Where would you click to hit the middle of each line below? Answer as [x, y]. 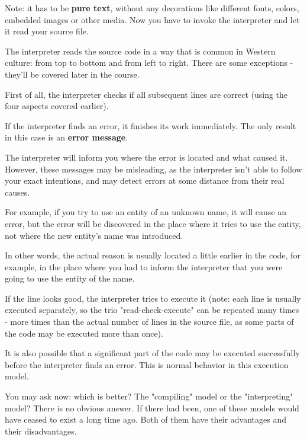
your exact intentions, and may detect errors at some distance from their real [145, 180]
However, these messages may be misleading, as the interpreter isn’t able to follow [153, 169]
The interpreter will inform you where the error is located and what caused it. [146, 157]
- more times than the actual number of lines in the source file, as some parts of [149, 322]
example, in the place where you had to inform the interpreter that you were [144, 266]
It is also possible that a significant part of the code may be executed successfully [152, 353]
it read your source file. [47, 31]
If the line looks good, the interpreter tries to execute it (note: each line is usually [153, 298]
